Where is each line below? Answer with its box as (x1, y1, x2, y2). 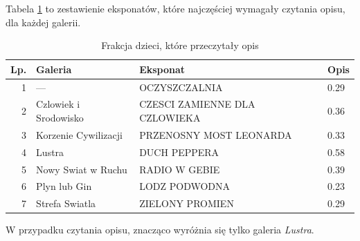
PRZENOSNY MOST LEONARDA (139, 127, 292, 142)
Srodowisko (36, 110, 84, 125)
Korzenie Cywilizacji (36, 127, 123, 142)
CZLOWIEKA (139, 110, 201, 125)
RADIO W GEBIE (139, 162, 220, 176)
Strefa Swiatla (36, 196, 96, 211)
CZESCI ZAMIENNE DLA (139, 97, 255, 111)
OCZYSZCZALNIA (139, 79, 223, 94)
